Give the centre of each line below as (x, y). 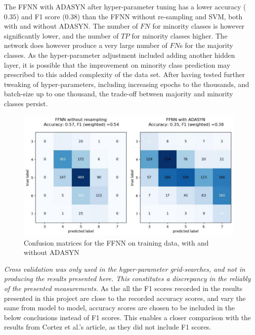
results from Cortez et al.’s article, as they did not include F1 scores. (108, 327)
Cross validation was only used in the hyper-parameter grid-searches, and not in (125, 269)
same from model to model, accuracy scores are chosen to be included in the (120, 308)
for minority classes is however (198, 26)
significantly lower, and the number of (61, 35)
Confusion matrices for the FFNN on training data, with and (116, 242)
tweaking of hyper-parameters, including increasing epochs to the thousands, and (127, 84)
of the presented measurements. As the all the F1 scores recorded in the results (123, 288)
